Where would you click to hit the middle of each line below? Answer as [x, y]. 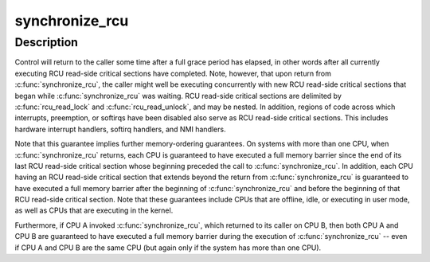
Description [47, 42]
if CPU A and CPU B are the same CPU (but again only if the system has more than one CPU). [168, 248]
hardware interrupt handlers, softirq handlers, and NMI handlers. [120, 129]
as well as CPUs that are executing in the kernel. [94, 210]
